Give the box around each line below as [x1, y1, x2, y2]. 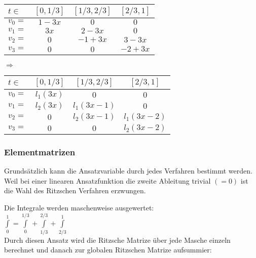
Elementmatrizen [4, 145, 76, 158]
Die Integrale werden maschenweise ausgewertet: [4, 202, 154, 212]
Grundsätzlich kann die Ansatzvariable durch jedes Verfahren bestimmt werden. [4, 165, 252, 176]
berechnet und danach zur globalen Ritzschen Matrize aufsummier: [4, 244, 212, 255]
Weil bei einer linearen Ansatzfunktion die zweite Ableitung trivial [4, 175, 211, 186]
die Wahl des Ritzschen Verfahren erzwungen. [4, 185, 146, 196]
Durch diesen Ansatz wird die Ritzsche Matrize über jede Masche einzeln [4, 234, 231, 245]
